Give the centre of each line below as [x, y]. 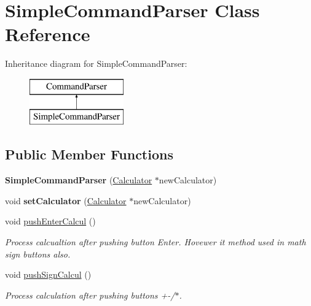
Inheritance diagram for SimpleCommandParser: [96, 63]
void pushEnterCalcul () [50, 221]
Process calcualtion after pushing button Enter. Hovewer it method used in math [155, 242]
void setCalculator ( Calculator [66, 200]
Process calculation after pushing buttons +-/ [90, 295]
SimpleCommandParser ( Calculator [79, 180]
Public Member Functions [89, 154]
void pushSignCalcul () [48, 274]
